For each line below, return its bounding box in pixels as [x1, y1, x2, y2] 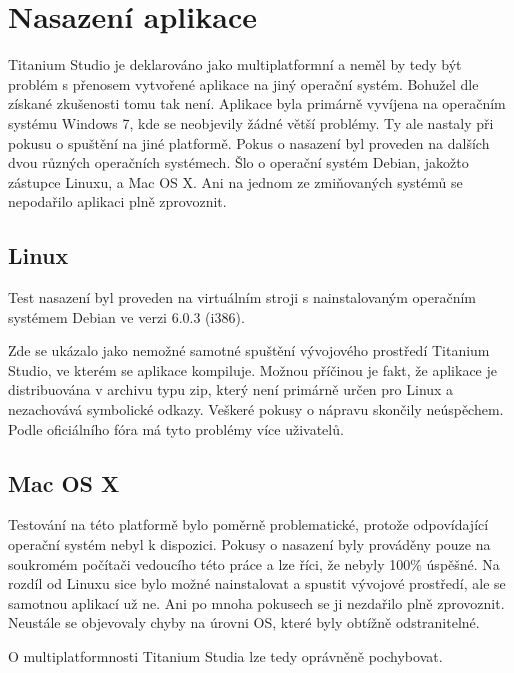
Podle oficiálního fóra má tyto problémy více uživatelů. [8, 418, 344, 439]
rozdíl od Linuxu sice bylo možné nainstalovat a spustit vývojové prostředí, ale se [8, 573, 506, 594]
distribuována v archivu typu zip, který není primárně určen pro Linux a [8, 379, 454, 400]
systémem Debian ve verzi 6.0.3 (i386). [8, 306, 245, 327]
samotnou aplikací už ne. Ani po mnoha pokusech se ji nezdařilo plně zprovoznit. [8, 592, 505, 613]
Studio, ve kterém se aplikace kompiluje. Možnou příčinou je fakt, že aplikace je [8, 359, 497, 380]
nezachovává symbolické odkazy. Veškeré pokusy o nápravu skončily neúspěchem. [8, 399, 504, 420]
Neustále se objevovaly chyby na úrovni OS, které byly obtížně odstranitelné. [8, 612, 480, 633]
